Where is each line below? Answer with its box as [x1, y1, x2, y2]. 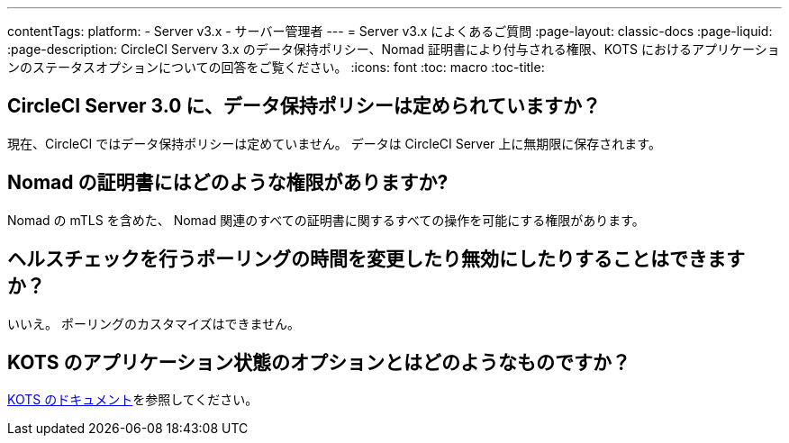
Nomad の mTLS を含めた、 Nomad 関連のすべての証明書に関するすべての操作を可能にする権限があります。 [7, 212, 645, 228]
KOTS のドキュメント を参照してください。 [7, 392, 258, 408]
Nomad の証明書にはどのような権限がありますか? [7, 171, 449, 194]
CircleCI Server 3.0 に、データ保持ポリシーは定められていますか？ [7, 95, 601, 118]
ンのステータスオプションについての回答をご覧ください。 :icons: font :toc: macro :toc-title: [7, 59, 545, 75]
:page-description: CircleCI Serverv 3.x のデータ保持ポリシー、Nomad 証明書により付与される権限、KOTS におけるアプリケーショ [7, 41, 780, 57]
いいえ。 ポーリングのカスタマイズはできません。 [7, 315, 301, 331]
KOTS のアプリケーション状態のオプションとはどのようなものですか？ [7, 350, 630, 374]
